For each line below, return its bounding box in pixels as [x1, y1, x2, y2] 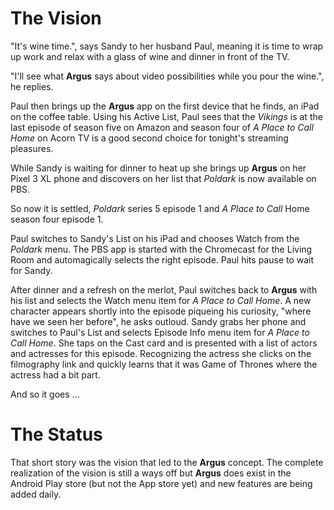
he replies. [10, 80, 54, 92]
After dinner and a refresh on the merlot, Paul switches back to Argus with [10, 283, 318, 296]
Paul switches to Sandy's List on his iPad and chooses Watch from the [10, 232, 300, 244]
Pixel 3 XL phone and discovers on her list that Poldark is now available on [10, 172, 317, 184]
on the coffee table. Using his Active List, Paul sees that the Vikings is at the [10, 110, 323, 122]
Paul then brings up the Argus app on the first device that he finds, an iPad [10, 100, 320, 112]
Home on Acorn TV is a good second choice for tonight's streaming [10, 132, 289, 144]
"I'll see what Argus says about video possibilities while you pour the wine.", [10, 70, 325, 82]
